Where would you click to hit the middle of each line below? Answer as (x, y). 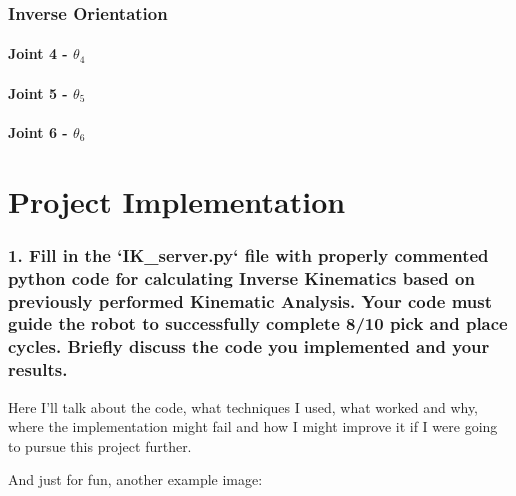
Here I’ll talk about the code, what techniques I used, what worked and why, (243, 406)
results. (38, 369)
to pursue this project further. (100, 445)
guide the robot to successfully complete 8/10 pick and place (258, 323)
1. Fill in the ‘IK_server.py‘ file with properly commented (248, 254)
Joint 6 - (38, 131)
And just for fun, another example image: (135, 479)
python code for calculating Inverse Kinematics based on (241, 277)
